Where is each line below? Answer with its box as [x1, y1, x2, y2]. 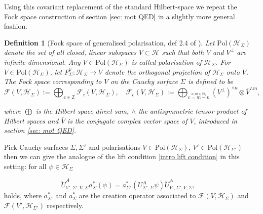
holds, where [4, 190, 42, 201]
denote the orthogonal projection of [105, 66, 210, 77]
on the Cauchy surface [110, 76, 178, 86]
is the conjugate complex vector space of [67, 115, 188, 126]
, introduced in [193, 115, 237, 126]
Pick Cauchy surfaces [4, 141, 68, 152]
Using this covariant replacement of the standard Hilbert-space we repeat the [4, 1, 237, 11]
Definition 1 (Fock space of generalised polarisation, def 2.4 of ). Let [4, 37, 215, 47]
